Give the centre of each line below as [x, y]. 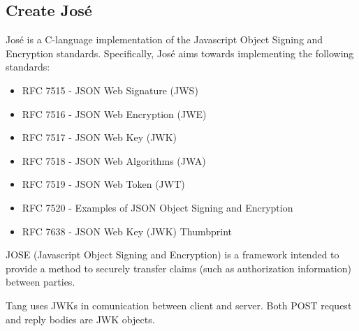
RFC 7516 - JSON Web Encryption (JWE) [114, 113]
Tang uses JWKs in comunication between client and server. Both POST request [179, 305]
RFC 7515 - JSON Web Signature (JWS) [110, 90]
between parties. [41, 282]
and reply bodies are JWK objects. [80, 319]
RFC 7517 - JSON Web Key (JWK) [100, 137]
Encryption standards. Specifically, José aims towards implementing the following [180, 53]
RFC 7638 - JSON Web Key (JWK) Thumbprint [127, 231]
